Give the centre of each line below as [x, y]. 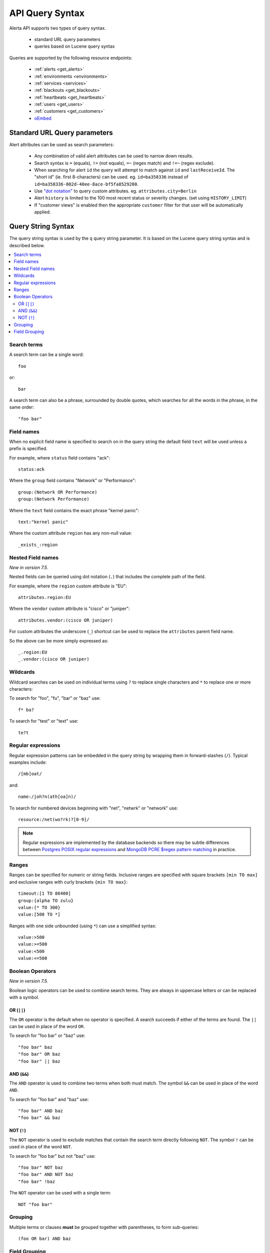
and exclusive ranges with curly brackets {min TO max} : [68, 882]
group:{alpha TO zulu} [46, 900]
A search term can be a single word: [46, 355]
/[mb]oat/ [30, 774]
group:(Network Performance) [54, 499]
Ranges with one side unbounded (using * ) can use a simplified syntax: [83, 926]
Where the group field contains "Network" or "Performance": [72, 481]
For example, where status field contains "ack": [59, 458]
